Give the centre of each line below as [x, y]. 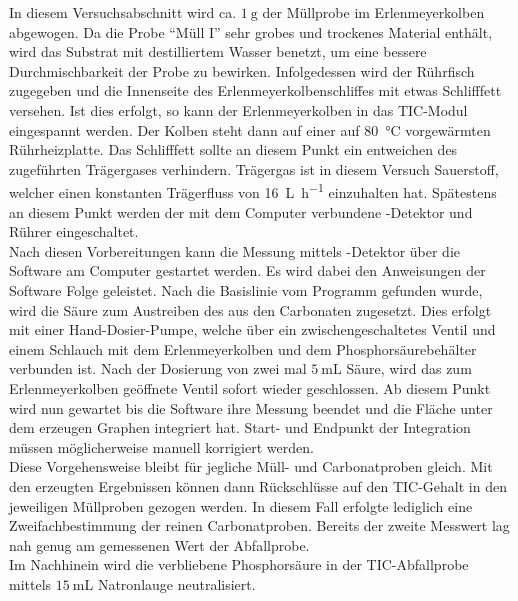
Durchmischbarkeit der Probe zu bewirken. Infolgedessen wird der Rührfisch [242, 70]
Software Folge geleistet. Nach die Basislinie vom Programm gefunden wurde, [246, 289]
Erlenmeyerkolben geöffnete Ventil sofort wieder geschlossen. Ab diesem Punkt [250, 387]
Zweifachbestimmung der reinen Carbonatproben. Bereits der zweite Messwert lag [259, 525]
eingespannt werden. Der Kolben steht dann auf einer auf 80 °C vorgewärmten [250, 129]
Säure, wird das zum [409, 368]
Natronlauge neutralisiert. [176, 583]
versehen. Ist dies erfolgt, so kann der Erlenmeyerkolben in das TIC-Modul [238, 109]
